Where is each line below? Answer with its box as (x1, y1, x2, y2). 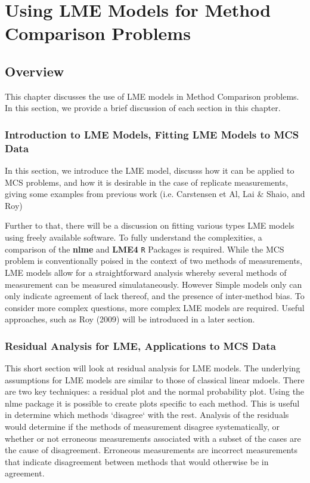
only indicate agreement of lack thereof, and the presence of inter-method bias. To (5, 290, 305, 302)
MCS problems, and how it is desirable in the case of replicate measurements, (5, 176, 289, 188)
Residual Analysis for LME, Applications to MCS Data (5, 338, 276, 353)
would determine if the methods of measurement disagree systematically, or (5, 420, 280, 433)
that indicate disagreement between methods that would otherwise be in (5, 455, 269, 467)
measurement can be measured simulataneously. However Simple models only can (5, 278, 302, 290)
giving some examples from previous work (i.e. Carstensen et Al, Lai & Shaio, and (5, 187, 305, 200)
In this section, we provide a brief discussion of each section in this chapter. (5, 101, 281, 114)
